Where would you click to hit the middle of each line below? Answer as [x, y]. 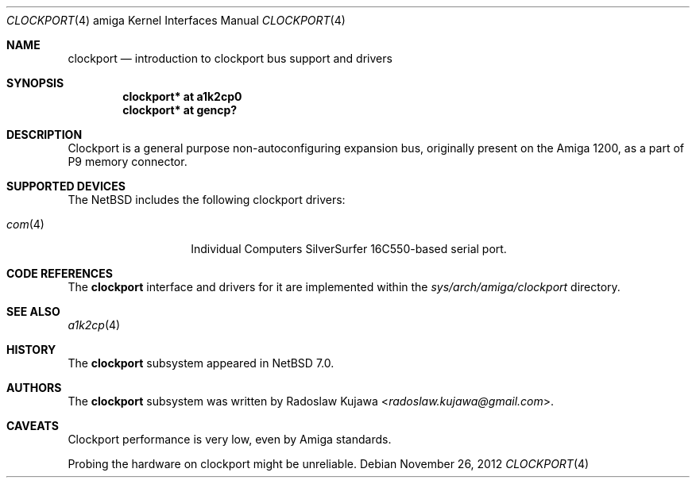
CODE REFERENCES [60, 273]
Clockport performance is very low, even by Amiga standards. [230, 439]
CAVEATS [33, 426]
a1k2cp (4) [94, 325]
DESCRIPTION [44, 134]
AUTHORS [34, 388]
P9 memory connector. [128, 161]
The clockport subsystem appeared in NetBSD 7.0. [201, 363]
